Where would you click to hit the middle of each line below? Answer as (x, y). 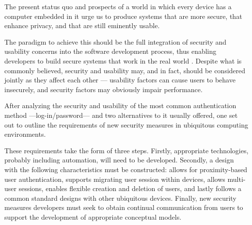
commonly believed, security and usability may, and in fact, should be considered (125, 70)
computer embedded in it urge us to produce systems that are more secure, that (123, 16)
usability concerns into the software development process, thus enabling (110, 51)
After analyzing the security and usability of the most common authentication (120, 105)
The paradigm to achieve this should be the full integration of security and (116, 41)
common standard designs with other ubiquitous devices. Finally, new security (120, 198)
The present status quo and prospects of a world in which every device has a (118, 6)
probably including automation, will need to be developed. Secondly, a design (119, 160)
